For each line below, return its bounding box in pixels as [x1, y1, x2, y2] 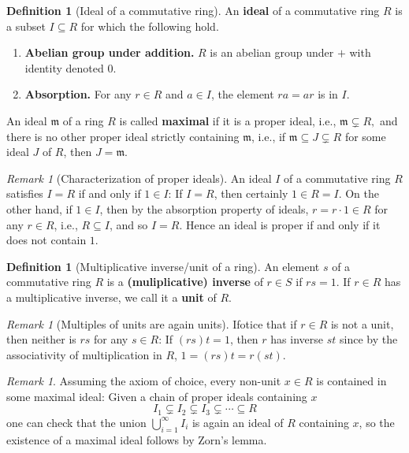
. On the [338, 185, 379, 202]
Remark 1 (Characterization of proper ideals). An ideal [6, 169, 272, 186]
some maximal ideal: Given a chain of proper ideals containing [6, 388, 307, 404]
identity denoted [24, 59, 104, 76]
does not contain [6, 232, 87, 248]
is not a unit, [330, 315, 394, 332]
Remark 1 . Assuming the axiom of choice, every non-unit [6, 373, 281, 389]
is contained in [316, 373, 387, 389]
